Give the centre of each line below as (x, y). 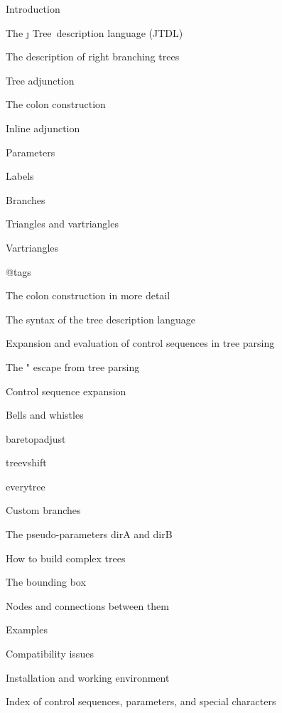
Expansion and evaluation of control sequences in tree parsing (140, 343)
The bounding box (46, 582)
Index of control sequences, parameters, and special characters (141, 701)
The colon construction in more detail (88, 295)
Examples (27, 629)
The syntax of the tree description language (101, 319)
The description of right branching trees (93, 57)
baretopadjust (36, 438)
